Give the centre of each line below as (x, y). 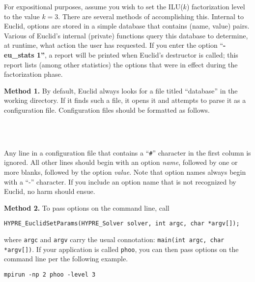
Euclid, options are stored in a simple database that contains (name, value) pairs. (127, 26)
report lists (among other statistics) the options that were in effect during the (121, 64)
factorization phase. (33, 74)
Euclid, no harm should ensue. (50, 191)
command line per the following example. (66, 259)
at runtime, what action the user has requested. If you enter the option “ (114, 45)
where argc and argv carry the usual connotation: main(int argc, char (114, 239)
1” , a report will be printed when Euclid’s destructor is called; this (137, 54)
